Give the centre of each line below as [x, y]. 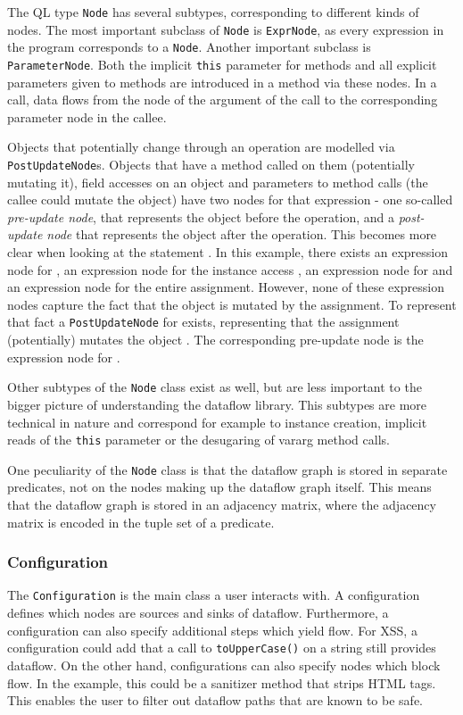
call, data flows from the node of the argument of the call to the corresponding [223, 100]
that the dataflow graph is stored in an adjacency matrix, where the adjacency [222, 504]
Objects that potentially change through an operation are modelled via [201, 147]
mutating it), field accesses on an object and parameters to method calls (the [218, 182]
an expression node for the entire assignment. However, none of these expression [226, 287]
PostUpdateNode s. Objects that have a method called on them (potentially [211, 164]
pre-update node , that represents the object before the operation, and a [201, 216]
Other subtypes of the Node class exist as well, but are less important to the [215, 387]
